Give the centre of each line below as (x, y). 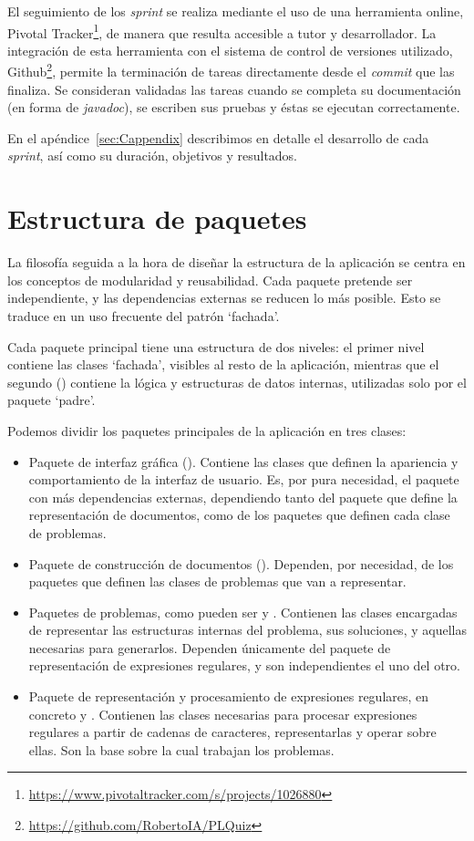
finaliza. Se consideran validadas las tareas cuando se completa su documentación (234, 89)
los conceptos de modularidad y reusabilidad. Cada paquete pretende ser (210, 280)
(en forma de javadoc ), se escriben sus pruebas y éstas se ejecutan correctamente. (234, 107)
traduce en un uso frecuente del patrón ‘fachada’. (144, 315)
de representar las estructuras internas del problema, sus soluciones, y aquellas (247, 630)
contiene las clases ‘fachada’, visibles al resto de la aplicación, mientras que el (223, 364)
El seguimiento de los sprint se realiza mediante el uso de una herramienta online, (236, 11)
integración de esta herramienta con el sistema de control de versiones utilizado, (230, 50)
